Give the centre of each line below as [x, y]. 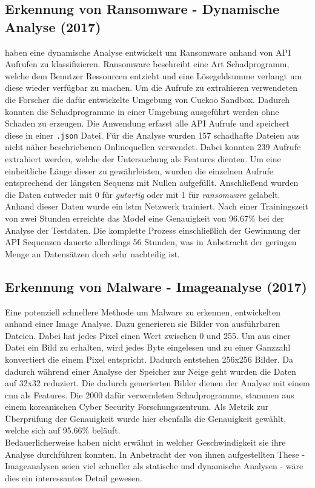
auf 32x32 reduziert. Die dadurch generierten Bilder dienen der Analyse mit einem [157, 383]
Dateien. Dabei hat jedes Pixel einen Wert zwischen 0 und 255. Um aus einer [148, 335]
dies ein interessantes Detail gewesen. [74, 477]
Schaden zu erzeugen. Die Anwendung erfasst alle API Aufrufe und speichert [147, 123]
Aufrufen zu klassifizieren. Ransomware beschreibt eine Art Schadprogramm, [147, 64]
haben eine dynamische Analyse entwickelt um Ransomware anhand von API [148, 52]
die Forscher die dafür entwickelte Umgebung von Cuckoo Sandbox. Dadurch [148, 99]
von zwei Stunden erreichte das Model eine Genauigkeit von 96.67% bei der [144, 218]
